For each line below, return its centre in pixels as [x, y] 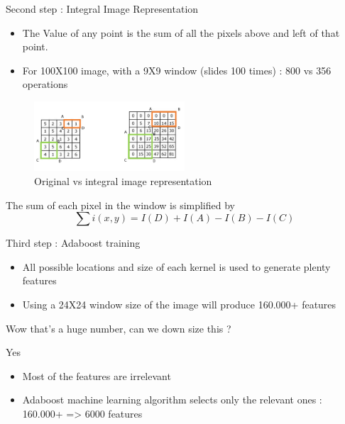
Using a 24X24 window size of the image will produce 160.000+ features [179, 304]
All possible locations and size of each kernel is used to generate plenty [176, 266]
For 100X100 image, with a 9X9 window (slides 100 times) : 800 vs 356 [177, 70]
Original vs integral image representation [123, 180]
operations [45, 84]
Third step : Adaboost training [73, 243]
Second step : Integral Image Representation [102, 9]
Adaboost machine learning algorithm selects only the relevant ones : [172, 400]
